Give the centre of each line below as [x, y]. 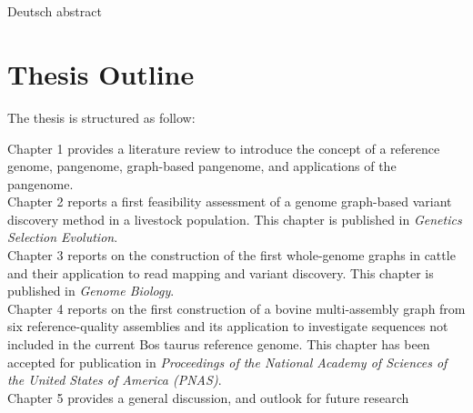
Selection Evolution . [63, 237]
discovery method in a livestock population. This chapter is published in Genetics [235, 219]
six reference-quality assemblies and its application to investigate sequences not [228, 326]
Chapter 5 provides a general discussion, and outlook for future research [208, 397]
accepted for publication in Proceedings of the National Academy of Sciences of [227, 362]
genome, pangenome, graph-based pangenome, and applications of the [202, 166]
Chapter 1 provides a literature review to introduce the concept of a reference [224, 148]
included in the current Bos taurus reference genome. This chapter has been [219, 344]
